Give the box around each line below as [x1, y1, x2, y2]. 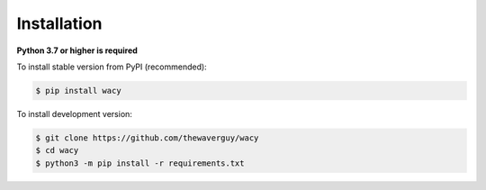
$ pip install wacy [35, 86, 121, 95]
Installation [16, 14, 103, 33]
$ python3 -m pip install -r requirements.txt [35, 158, 245, 168]
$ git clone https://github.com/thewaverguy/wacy [35, 132, 259, 143]
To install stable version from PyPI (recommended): [16, 61, 207, 72]
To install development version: [16, 108, 132, 119]
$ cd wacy [35, 145, 79, 156]
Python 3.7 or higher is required [16, 45, 139, 56]
